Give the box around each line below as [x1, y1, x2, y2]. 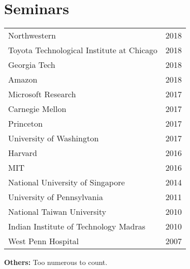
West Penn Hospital [8, 235, 79, 247]
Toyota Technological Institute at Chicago [8, 44, 157, 56]
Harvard [8, 147, 37, 159]
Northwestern [8, 29, 56, 42]
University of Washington [8, 132, 99, 144]
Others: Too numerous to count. [4, 257, 108, 267]
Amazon [8, 73, 38, 86]
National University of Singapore [8, 176, 125, 188]
